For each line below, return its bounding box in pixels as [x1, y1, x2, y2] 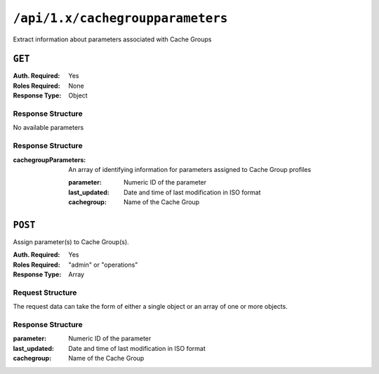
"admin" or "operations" [68, 260, 138, 269]
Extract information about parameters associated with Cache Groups [13, 35, 212, 44]
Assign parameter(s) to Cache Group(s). [13, 237, 129, 246]
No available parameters [13, 123, 84, 132]
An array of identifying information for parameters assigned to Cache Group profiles [68, 165, 312, 173]
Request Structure [13, 288, 77, 298]
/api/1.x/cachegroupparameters [13, 11, 228, 26]
